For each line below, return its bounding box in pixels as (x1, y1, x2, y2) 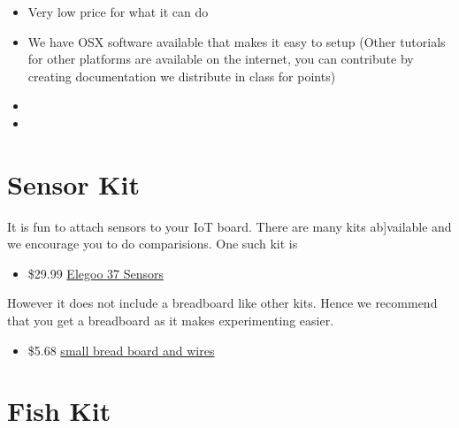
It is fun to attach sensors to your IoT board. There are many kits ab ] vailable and (7, 217, 452, 235)
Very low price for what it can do (27, 3, 209, 20)
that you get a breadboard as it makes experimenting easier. (7, 311, 334, 330)
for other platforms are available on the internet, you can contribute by (27, 50, 414, 68)
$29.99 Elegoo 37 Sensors (27, 264, 164, 282)
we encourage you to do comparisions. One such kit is (7, 234, 298, 253)
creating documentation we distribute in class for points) (27, 66, 336, 85)
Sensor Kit (7, 165, 141, 202)
